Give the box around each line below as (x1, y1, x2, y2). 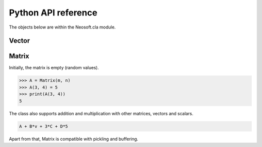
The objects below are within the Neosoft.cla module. (9, 24, 116, 30)
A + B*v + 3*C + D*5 (19, 123, 68, 129)
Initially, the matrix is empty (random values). (9, 65, 99, 71)
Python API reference (9, 7, 98, 18)
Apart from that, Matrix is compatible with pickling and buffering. (9, 136, 138, 142)
